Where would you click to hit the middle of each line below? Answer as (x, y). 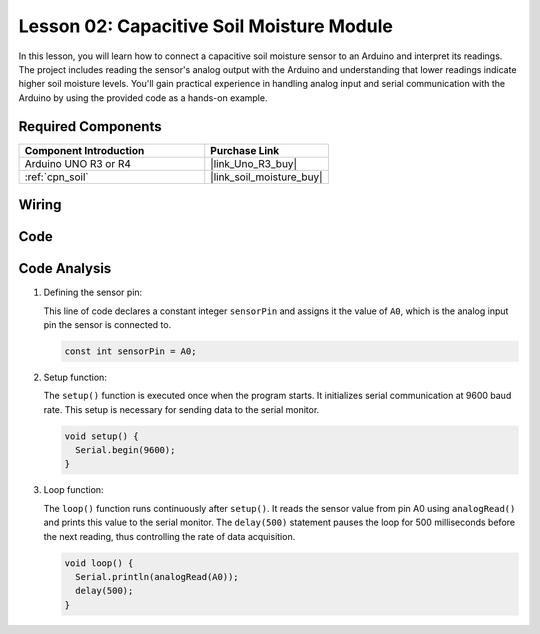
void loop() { (99, 563)
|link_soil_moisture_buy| (266, 177)
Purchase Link (245, 150)
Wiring (40, 205)
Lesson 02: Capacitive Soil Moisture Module (206, 26)
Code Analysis (65, 268)
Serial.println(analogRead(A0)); (157, 576)
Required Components (90, 126)
